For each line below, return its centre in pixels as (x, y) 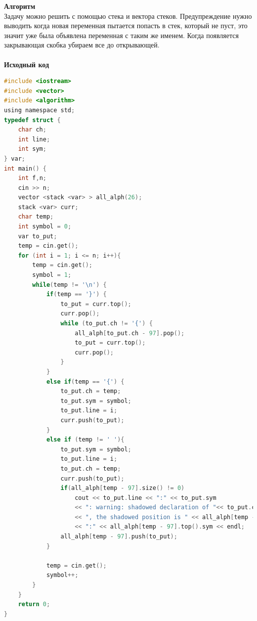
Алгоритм (20, 6)
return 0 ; (34, 604)
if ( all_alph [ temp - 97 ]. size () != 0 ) (123, 488)
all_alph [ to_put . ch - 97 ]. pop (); (130, 333)
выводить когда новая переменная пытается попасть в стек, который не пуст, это (126, 25)
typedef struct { (32, 120)
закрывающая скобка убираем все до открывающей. (82, 45)
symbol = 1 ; (52, 275)
